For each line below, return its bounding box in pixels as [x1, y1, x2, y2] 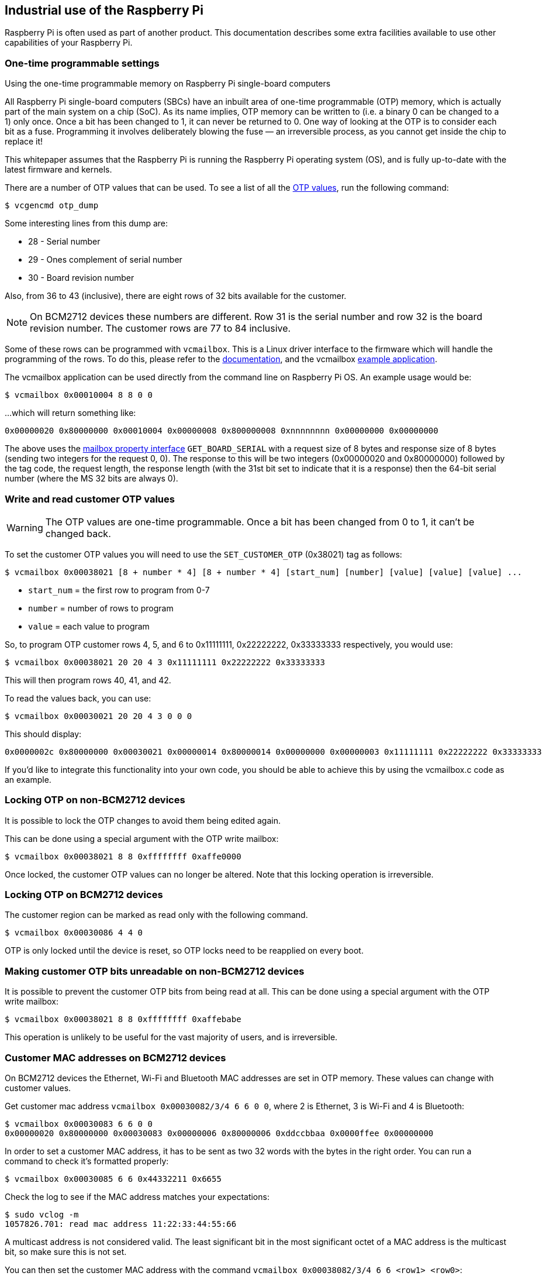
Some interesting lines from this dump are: [5, 218, 168, 229]
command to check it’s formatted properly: [5, 1155, 169, 1166]
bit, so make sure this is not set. [5, 1246, 127, 1257]
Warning [6, 521, 43, 534]
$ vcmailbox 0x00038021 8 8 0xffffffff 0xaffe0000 [5, 851, 241, 861]
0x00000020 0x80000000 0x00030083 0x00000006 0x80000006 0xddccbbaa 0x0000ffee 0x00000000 [5, 1128, 434, 1138]
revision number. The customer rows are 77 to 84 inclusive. [30, 322, 291, 335]
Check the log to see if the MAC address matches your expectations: [5, 1191, 269, 1202]
